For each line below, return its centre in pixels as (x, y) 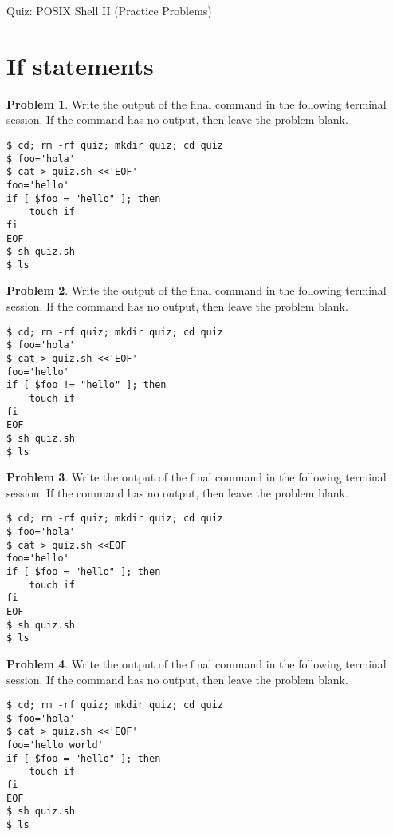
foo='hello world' (55, 745)
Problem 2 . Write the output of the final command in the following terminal (196, 290)
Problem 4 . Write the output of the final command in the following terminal (196, 663)
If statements (80, 65)
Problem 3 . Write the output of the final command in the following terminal (196, 477)
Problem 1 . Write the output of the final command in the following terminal (196, 103)
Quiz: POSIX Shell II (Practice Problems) (109, 10)
